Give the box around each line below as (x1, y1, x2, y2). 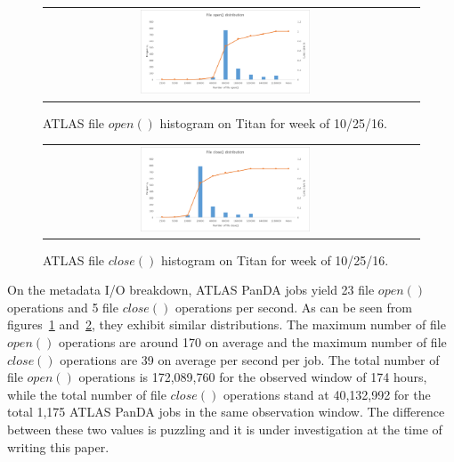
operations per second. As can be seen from (174, 297, 412, 316)
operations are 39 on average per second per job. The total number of (60, 350, 440, 369)
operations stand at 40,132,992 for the (223, 385, 431, 403)
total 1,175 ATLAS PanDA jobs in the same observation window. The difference (7, 402, 445, 421)
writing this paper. (7, 437, 109, 456)
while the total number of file (7, 385, 166, 403)
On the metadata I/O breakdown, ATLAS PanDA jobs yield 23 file (7, 280, 375, 299)
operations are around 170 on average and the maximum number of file (58, 332, 447, 351)
